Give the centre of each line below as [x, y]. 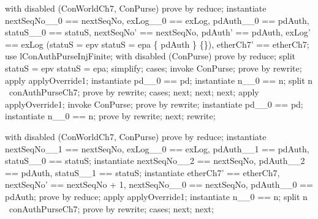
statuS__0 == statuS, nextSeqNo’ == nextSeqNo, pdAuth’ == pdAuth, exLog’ [158, 32]
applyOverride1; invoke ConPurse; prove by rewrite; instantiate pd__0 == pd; [154, 104]
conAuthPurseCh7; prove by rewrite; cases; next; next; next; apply [134, 92]
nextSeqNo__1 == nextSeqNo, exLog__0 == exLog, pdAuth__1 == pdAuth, [157, 148]
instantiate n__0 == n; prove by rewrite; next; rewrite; [110, 116]
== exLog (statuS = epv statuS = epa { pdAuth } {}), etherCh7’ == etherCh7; [157, 44]
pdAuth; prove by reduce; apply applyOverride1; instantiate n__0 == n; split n [156, 196]
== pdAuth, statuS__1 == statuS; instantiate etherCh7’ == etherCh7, [142, 172]
